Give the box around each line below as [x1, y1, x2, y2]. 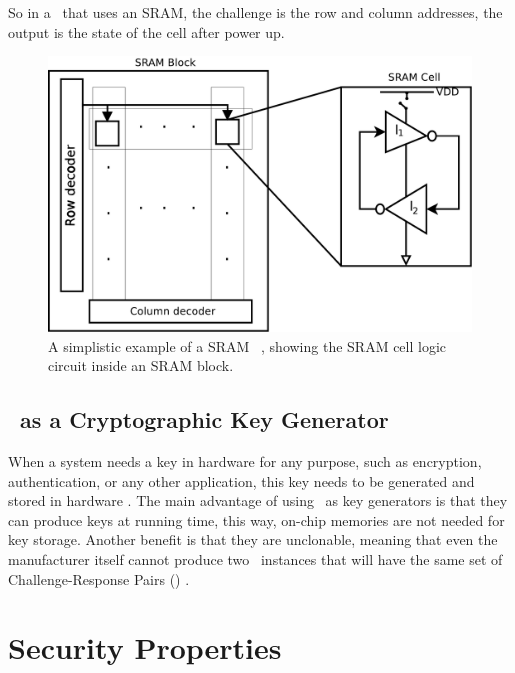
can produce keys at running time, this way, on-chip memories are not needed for [8, 509, 505, 530]
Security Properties [8, 627, 282, 668]
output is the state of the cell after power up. [8, 21, 285, 42]
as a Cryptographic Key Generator [20, 404, 389, 435]
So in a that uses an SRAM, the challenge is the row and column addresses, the [8, 2, 503, 22]
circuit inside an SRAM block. [48, 355, 234, 376]
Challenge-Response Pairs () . [8, 568, 190, 589]
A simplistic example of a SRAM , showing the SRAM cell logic [48, 335, 447, 356]
